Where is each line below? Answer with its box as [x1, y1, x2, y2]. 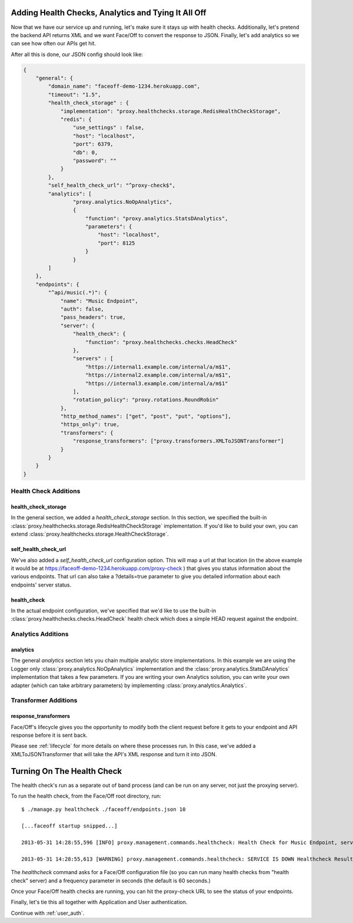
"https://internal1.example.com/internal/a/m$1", [85, 363, 232, 370]
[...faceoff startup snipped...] [21, 823, 118, 829]
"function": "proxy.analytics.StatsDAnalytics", [85, 215, 228, 222]
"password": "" [72, 157, 117, 164]
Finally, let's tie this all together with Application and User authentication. [11, 899, 188, 906]
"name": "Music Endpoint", [60, 298, 138, 304]
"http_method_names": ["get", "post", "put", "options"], [60, 413, 232, 420]
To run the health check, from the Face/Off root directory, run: [11, 793, 162, 800]
